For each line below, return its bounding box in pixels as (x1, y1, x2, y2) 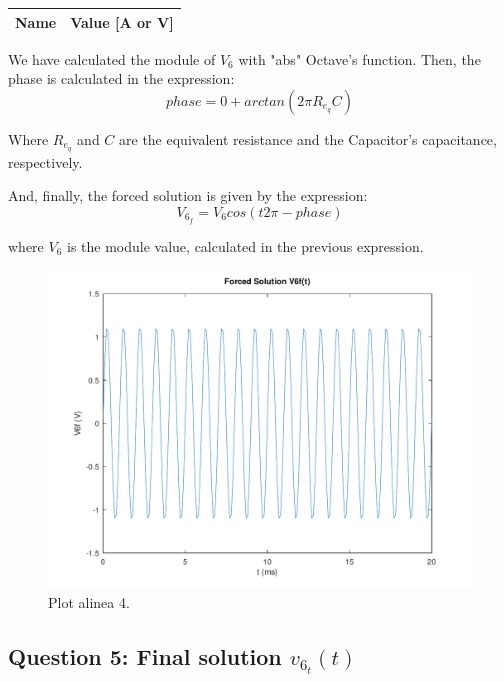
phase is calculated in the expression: (8, 68, 235, 89)
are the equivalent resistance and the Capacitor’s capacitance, (119, 128, 497, 149)
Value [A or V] (70, 11, 174, 32)
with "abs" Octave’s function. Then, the (238, 48, 481, 69)
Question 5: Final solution (8, 640, 282, 671)
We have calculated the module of (8, 48, 216, 69)
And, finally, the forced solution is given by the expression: (8, 185, 368, 206)
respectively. (8, 151, 83, 172)
